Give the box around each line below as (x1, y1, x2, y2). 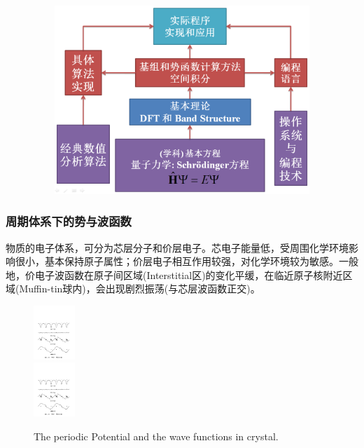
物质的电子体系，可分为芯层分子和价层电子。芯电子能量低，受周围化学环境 (6, 240, 349, 254)
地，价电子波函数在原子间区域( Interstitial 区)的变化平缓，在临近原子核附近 (6, 267, 343, 282)
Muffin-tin (19, 281, 63, 296)
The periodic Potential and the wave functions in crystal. (34, 428, 279, 443)
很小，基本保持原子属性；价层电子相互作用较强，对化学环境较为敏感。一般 (15, 254, 358, 269)
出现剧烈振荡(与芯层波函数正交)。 (105, 281, 260, 296)
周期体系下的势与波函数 (6, 212, 132, 230)
